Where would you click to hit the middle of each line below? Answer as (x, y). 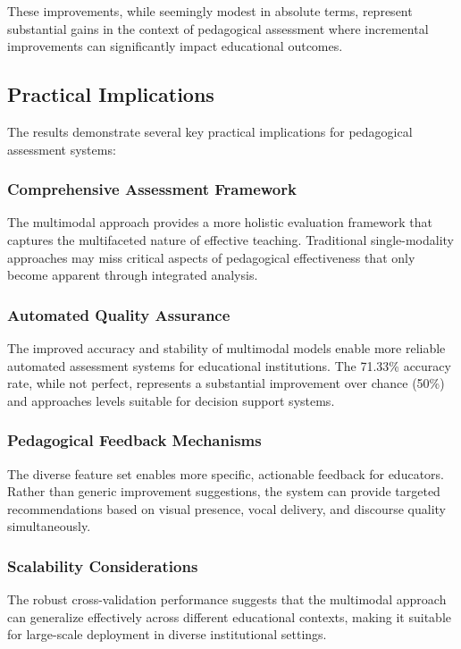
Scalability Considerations (103, 565)
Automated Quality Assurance (119, 314)
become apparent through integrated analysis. (133, 275)
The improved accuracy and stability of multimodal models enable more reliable (226, 347)
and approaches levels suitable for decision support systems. (171, 400)
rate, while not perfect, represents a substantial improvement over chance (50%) (226, 383)
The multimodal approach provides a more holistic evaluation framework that (220, 222)
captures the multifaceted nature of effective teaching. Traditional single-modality (230, 239)
